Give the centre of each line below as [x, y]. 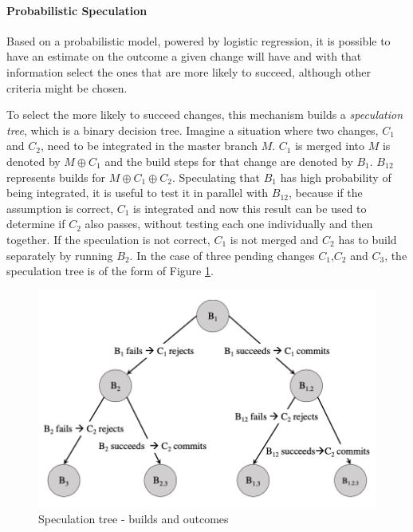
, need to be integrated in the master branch [149, 146]
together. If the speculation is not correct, [108, 239]
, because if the [326, 193]
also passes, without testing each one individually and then [229, 224]
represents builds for [56, 177]
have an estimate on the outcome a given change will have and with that [184, 56]
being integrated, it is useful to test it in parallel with [138, 193]
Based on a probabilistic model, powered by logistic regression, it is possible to [199, 40]
